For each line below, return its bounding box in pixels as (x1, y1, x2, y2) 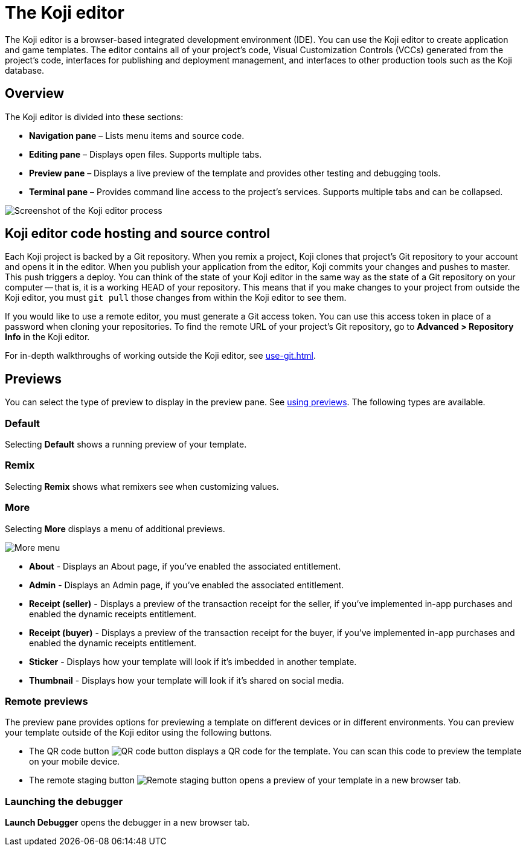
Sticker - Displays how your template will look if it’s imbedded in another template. (29, 656, 357, 667)
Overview (5, 86, 65, 101)
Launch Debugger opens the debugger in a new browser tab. (5, 817, 250, 828)
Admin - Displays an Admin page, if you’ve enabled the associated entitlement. (29, 579, 344, 590)
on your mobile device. (29, 756, 120, 767)
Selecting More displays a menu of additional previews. (5, 523, 225, 534)
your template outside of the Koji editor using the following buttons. (5, 727, 272, 738)
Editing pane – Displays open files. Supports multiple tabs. (29, 149, 262, 159)
